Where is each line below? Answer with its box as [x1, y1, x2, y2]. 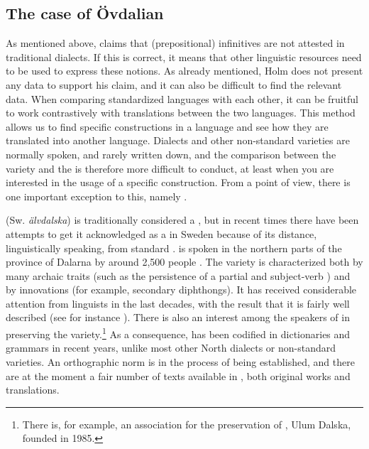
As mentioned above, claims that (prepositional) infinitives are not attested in [6, 36, 345, 50]
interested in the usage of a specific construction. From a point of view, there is [6, 175, 351, 190]
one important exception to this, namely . [6, 188, 187, 203]
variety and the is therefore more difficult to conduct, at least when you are [6, 161, 334, 175]
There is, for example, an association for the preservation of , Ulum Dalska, [22, 416, 351, 431]
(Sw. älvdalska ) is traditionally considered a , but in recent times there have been [6, 212, 359, 227]
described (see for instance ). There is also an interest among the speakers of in [6, 310, 350, 325]
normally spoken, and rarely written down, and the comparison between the [6, 146, 336, 161]
